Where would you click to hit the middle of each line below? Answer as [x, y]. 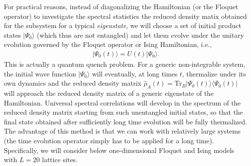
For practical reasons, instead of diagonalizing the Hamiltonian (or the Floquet [121, 6]
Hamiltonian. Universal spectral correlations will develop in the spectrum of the [122, 102]
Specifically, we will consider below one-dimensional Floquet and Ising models [119, 150]
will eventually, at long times [135, 73]
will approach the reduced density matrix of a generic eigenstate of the [109, 93]
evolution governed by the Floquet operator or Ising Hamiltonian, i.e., [108, 44]
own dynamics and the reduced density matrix [73, 83]
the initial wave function [40, 73]
